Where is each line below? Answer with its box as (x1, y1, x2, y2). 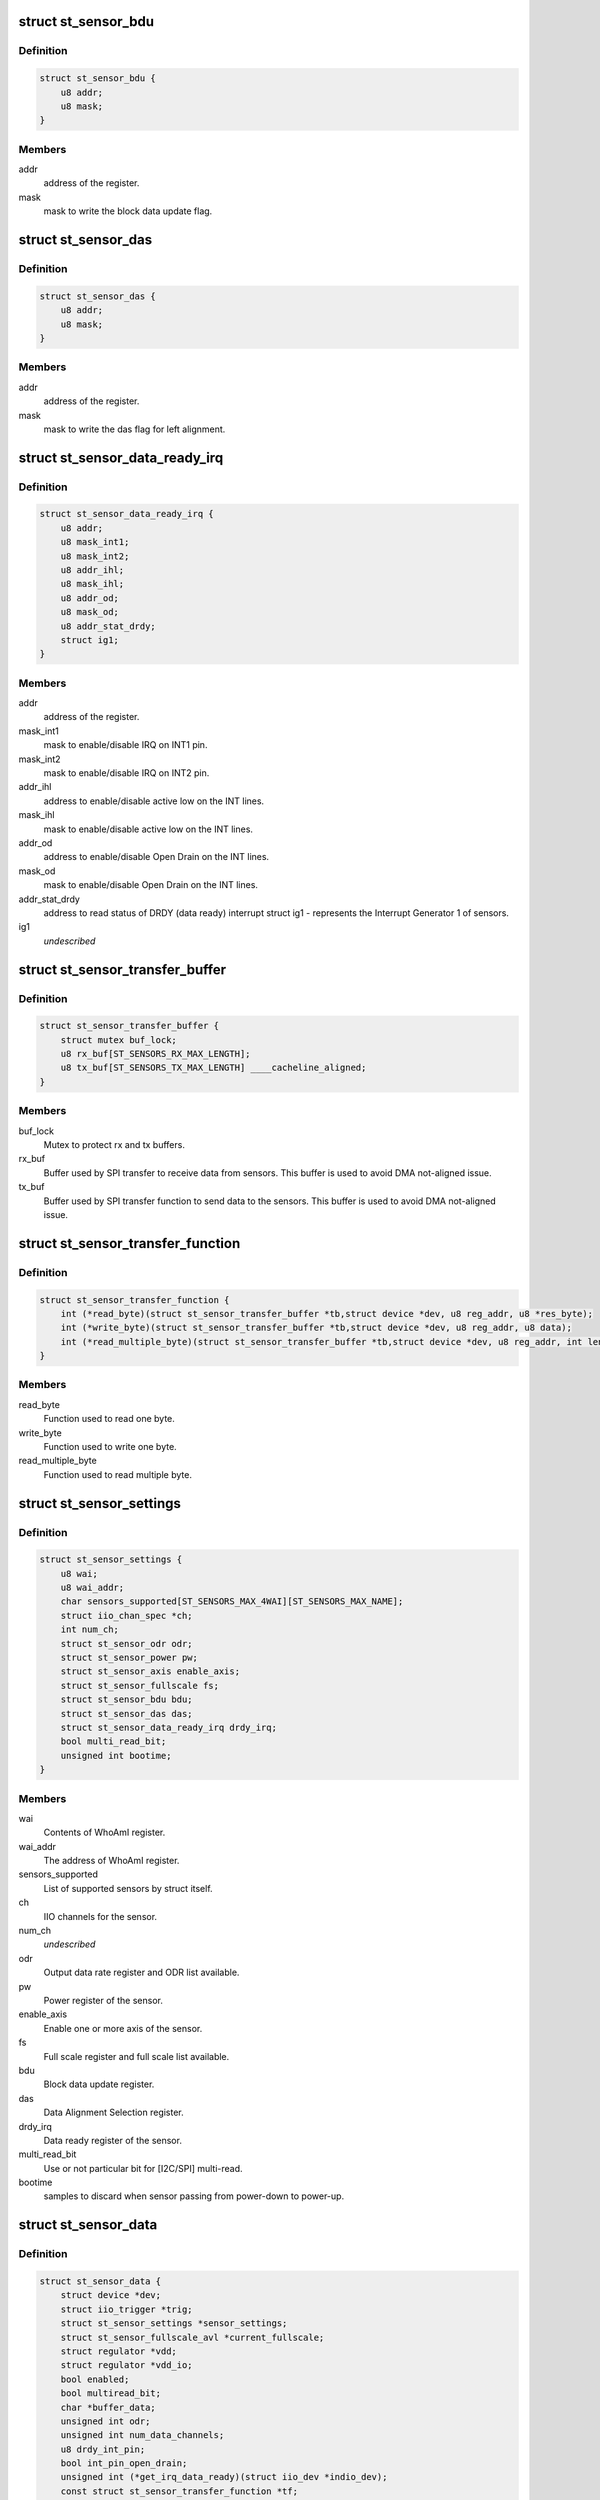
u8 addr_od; (60, 592, 120, 604)
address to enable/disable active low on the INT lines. (43, 795, 265, 807)
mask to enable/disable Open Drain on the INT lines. (43, 879, 259, 891)
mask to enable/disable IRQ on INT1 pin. (43, 739, 208, 751)
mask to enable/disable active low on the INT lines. (43, 823, 254, 835)
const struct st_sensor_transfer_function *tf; (60, 2485, 299, 2497)
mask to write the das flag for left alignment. (43, 423, 226, 435)
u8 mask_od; (60, 606, 120, 618)
